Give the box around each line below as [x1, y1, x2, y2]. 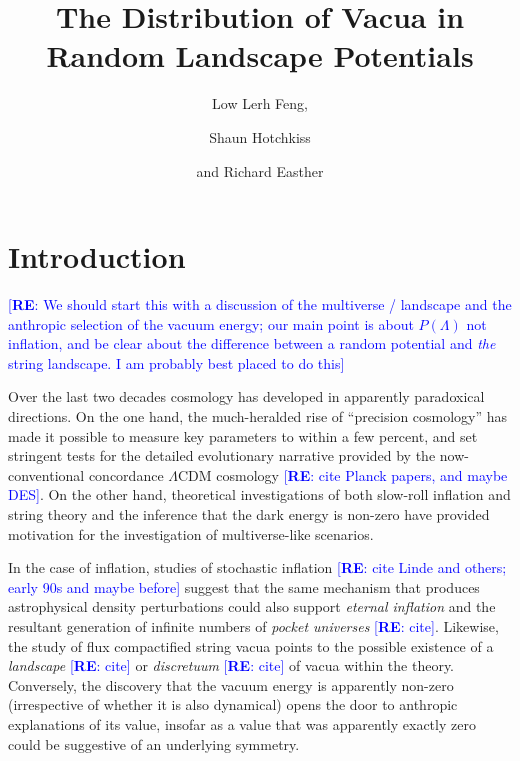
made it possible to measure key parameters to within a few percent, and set [8, 425, 478, 446]
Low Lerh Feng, [212, 93, 308, 114]
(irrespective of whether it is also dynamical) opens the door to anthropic [8, 694, 458, 715]
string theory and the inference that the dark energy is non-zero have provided [8, 503, 490, 524]
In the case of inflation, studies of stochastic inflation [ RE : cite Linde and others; [8, 557, 507, 578]
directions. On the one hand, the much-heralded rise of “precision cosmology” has [8, 406, 508, 426]
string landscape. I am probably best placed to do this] [8, 352, 345, 373]
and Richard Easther [196, 160, 324, 181]
